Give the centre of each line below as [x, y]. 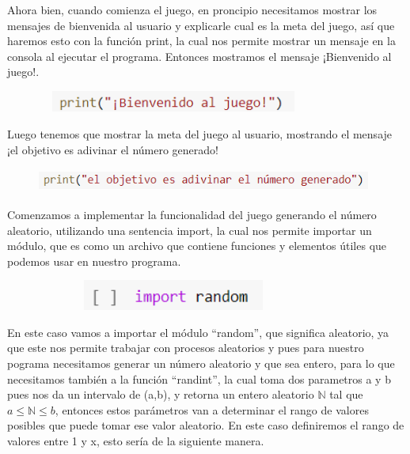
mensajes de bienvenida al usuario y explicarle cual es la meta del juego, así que [201, 25]
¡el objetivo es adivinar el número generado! [113, 149]
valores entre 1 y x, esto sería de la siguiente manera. [136, 440]
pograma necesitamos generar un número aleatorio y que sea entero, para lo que [201, 363]
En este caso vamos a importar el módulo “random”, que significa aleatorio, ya [198, 332]
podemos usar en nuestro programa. [94, 261]
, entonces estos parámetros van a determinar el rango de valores [212, 409]
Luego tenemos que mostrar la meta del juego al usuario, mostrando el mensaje [200, 134]
